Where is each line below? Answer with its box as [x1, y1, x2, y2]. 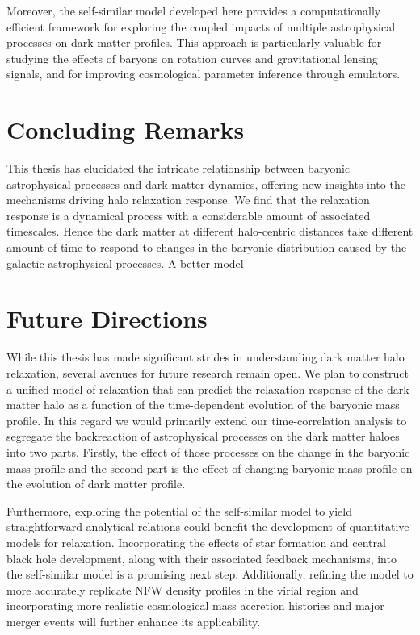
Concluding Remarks [6, 113, 245, 146]
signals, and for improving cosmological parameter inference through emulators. [6, 65, 401, 82]
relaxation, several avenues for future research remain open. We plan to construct [6, 364, 409, 381]
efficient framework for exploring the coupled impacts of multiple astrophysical [6, 18, 396, 35]
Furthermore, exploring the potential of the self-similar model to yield [6, 502, 352, 519]
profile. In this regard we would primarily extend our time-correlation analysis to [6, 411, 407, 428]
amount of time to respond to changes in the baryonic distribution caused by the [6, 239, 407, 256]
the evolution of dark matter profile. [6, 475, 186, 492]
